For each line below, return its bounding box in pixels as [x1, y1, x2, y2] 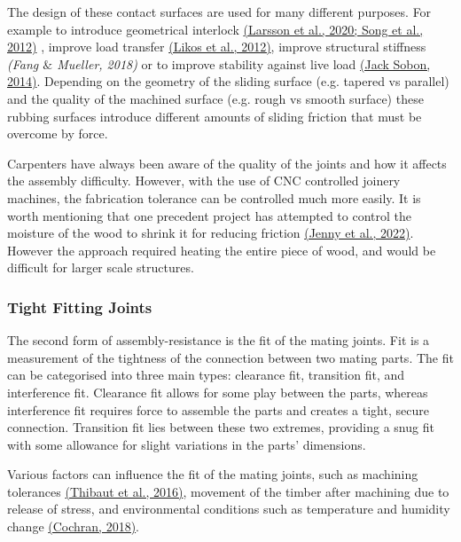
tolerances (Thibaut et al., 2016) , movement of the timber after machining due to [7, 482, 449, 500]
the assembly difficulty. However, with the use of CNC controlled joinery [7, 171, 401, 190]
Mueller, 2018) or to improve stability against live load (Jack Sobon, [57, 54, 431, 73]
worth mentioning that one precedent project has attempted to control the [7, 206, 412, 224]
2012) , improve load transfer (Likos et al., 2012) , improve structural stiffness [7, 37, 426, 56]
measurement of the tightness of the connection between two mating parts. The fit [7, 348, 454, 366]
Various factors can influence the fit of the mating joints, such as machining [7, 465, 418, 483]
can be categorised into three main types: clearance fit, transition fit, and [7, 365, 404, 384]
